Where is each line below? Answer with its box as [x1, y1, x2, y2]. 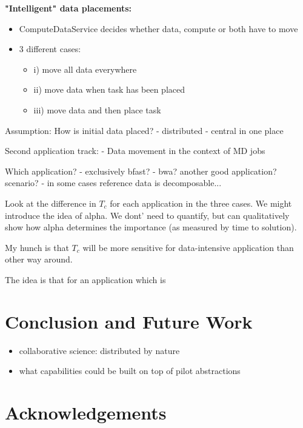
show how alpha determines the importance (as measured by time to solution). [5, 221, 297, 233]
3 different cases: [19, 42, 81, 55]
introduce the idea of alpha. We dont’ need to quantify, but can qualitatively [5, 209, 290, 221]
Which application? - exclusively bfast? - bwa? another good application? [5, 164, 277, 177]
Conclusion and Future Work [5, 309, 253, 333]
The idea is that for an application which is [5, 273, 166, 286]
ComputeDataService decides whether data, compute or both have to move [19, 22, 298, 35]
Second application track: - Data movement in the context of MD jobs [5, 144, 265, 157]
